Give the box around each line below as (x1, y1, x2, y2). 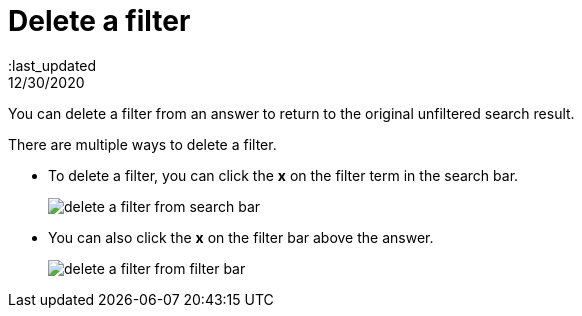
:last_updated (8, 56, 97, 74)
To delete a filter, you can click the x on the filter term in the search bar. (48, 166, 519, 184)
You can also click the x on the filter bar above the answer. (48, 228, 434, 246)
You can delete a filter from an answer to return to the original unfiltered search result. (8, 104, 575, 122)
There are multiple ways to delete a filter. (8, 135, 277, 153)
